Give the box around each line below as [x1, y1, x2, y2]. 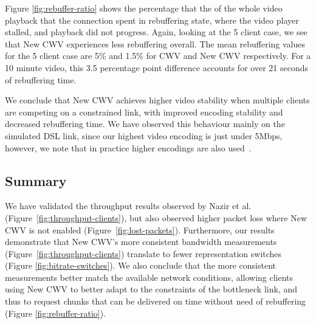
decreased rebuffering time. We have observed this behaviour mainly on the [5, 117, 285, 130]
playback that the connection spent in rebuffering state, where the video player [5, 13, 299, 26]
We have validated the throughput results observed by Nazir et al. [5, 199, 252, 212]
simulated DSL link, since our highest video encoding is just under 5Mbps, [5, 129, 283, 142]
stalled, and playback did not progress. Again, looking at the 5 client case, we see [5, 26, 307, 38]
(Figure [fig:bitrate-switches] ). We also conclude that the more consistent [5, 259, 276, 272]
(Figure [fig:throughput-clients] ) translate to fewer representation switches [5, 247, 282, 260]
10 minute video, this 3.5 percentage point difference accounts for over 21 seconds [5, 61, 308, 74]
